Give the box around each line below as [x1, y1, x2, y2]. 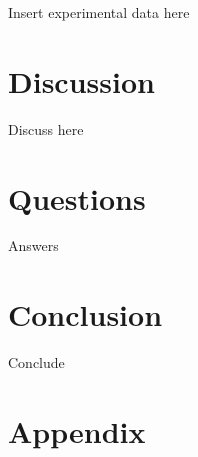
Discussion [8, 60, 155, 101]
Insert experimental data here [8, 2, 190, 22]
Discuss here [8, 118, 84, 139]
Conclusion [8, 294, 163, 335]
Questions [8, 177, 146, 218]
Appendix [8, 410, 146, 451]
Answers [8, 235, 59, 256]
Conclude [8, 352, 65, 373]
